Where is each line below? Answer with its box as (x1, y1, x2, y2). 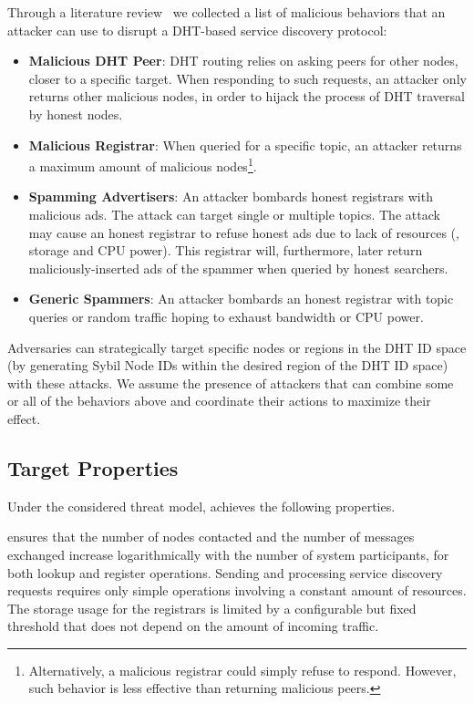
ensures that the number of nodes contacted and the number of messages (7, 527, 415, 546)
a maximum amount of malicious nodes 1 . (28, 154, 257, 175)
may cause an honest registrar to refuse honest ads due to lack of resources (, (28, 222, 459, 242)
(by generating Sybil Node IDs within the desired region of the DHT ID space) (7, 356, 448, 375)
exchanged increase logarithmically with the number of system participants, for (7, 544, 449, 563)
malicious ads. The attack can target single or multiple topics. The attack (28, 205, 440, 223)
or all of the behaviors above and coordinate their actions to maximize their (7, 391, 431, 410)
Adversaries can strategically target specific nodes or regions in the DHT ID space (7, 337, 467, 357)
